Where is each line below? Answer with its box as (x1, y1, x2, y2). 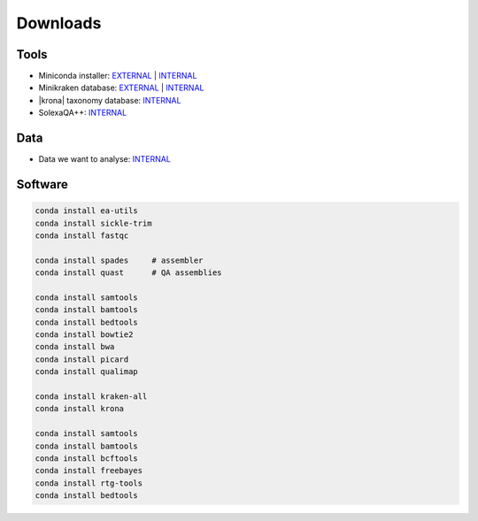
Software (16, 177, 68, 192)
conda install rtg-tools (35, 478, 143, 488)
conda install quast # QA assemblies (35, 268, 222, 278)
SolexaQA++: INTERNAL (38, 107, 127, 119)
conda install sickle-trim (35, 218, 152, 228)
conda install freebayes (35, 465, 143, 476)
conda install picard (35, 354, 129, 364)
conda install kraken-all (35, 392, 148, 402)
